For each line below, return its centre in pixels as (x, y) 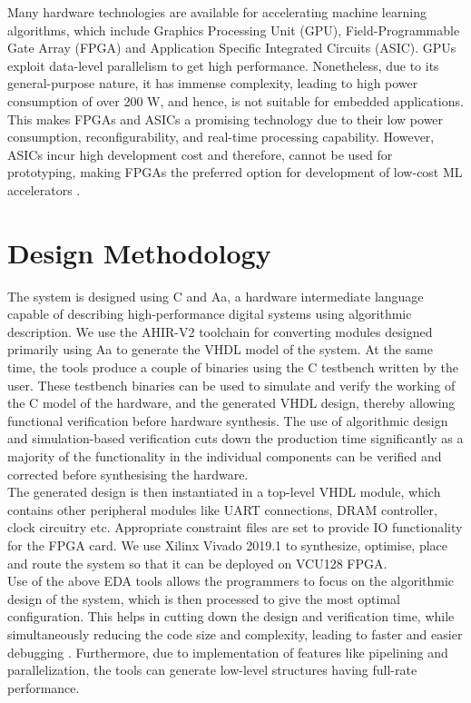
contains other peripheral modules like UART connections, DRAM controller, (222, 509)
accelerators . (44, 189)
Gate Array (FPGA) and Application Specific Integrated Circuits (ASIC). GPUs (232, 48)
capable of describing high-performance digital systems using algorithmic (210, 314)
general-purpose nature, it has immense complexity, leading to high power (213, 83)
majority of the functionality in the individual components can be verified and (225, 456)
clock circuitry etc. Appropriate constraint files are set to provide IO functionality (235, 527)
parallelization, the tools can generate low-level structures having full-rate (212, 670)
